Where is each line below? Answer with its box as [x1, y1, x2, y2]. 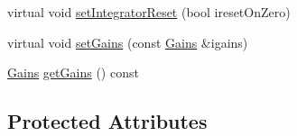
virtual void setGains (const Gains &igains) [7, 32, 248, 51]
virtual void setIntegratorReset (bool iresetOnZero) [7, 3, 291, 21]
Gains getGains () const [7, 63, 139, 82]
